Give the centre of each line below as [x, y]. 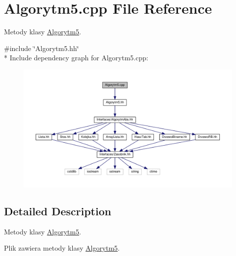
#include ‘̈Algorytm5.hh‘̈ [42, 48]
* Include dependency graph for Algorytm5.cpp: [76, 58]
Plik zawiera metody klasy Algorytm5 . [62, 248]
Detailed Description [58, 211]
